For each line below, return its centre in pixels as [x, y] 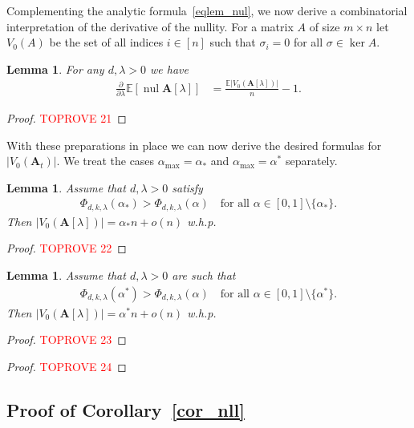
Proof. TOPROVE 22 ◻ [67, 248]
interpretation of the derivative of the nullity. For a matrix [150, 26]
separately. [311, 161]
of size [325, 26]
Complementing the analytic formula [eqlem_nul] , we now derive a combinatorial [207, 10]
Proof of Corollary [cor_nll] [126, 409]
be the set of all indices [106, 42]
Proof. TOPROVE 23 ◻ [67, 339]
